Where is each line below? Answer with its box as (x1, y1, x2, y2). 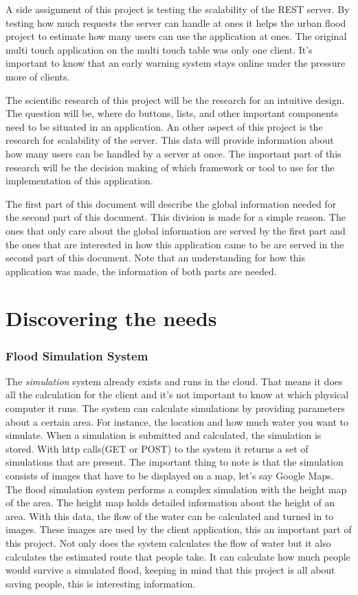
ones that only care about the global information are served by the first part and (5, 223, 346, 237)
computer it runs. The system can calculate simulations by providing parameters (5, 401, 345, 415)
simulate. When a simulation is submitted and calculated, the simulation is (5, 428, 322, 442)
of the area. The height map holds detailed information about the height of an (5, 495, 335, 510)
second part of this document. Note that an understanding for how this (5, 250, 306, 265)
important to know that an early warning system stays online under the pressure (5, 56, 346, 70)
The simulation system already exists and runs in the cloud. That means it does (5, 374, 343, 388)
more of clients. (5, 69, 70, 83)
